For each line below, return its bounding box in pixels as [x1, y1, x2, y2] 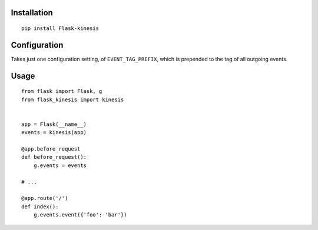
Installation [11, 8, 53, 18]
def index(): [21, 203, 59, 210]
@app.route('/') [21, 195, 68, 202]
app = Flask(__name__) [21, 121, 87, 128]
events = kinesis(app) [21, 129, 87, 136]
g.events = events [33, 162, 87, 169]
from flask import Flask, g [21, 88, 102, 95]
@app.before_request [21, 146, 81, 152]
